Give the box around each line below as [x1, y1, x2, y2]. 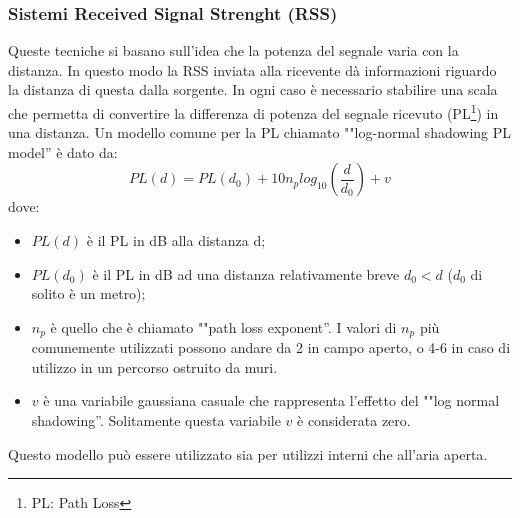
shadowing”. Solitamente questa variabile [31, 410, 281, 431]
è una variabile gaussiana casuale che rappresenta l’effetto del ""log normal [43, 390, 500, 411]
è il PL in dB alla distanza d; [86, 230, 266, 251]
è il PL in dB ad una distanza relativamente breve [92, 263, 400, 284]
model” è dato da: [8, 141, 118, 162]
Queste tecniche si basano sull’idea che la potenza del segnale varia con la [8, 40, 459, 61]
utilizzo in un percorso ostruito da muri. [31, 356, 278, 377]
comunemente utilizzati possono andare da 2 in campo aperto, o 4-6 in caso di [31, 337, 511, 358]
